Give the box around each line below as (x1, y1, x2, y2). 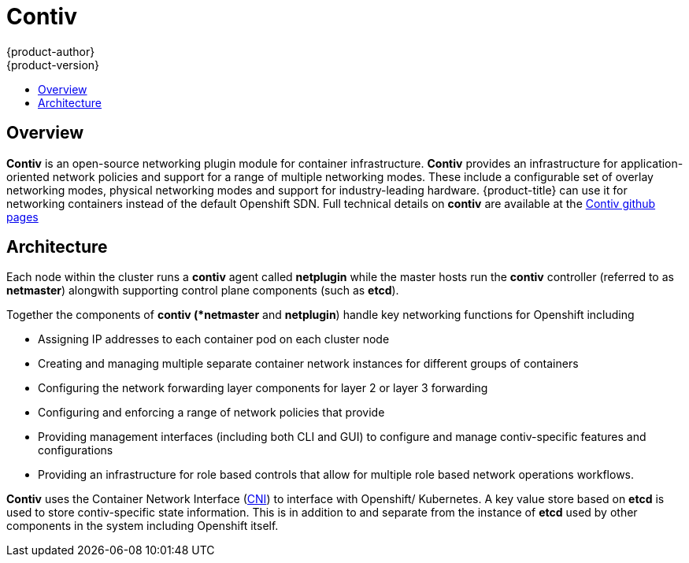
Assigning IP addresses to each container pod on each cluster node (38, 332, 390, 346)
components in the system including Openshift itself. (6, 519, 279, 533)
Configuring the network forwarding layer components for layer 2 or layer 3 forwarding (38, 381, 488, 395)
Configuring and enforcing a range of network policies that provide (38, 406, 385, 420)
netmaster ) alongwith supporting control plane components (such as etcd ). (6, 283, 399, 298)
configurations (38, 443, 113, 457)
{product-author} (6, 44, 95, 58)
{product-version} (6, 57, 100, 72)
